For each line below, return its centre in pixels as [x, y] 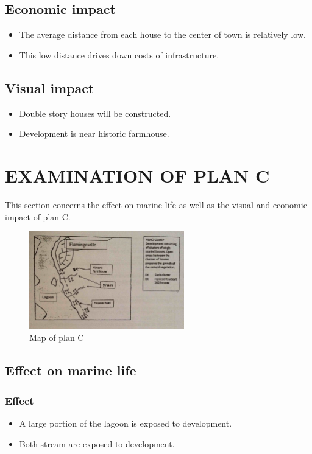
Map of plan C [57, 337]
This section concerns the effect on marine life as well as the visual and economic [156, 204]
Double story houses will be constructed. [95, 113]
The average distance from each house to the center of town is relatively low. [162, 34]
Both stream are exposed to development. [97, 443]
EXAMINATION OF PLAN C [137, 175]
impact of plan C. [38, 216]
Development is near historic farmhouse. [94, 134]
